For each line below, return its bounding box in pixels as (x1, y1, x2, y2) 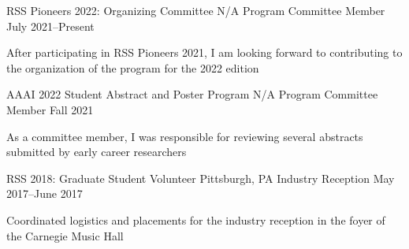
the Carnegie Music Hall (6, 227, 124, 243)
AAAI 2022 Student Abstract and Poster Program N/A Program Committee (6, 86, 378, 102)
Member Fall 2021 (6, 101, 94, 117)
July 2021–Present (6, 17, 95, 34)
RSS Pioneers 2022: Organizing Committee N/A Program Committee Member (6, 2, 385, 18)
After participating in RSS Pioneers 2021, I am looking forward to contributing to (6, 44, 403, 61)
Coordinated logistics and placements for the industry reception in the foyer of (6, 211, 385, 228)
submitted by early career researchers (6, 143, 187, 160)
